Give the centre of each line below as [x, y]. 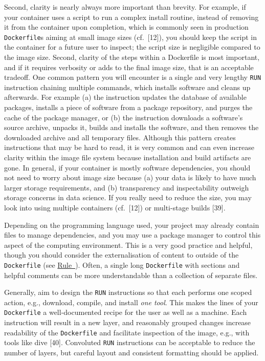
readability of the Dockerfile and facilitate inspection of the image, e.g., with [127, 332]
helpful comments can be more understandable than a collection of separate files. [131, 275]
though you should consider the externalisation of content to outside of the [122, 255]
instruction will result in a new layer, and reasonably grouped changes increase [128, 322]
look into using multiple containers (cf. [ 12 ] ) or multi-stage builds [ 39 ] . [115, 207]
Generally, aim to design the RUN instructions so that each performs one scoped [128, 292]
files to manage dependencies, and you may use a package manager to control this [132, 235]
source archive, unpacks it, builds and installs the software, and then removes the [131, 127]
